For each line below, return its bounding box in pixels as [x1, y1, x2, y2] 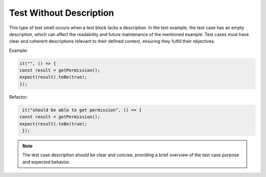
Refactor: [9, 94, 28, 100]
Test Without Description [9, 7, 114, 18]
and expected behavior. [22, 159, 70, 165]
